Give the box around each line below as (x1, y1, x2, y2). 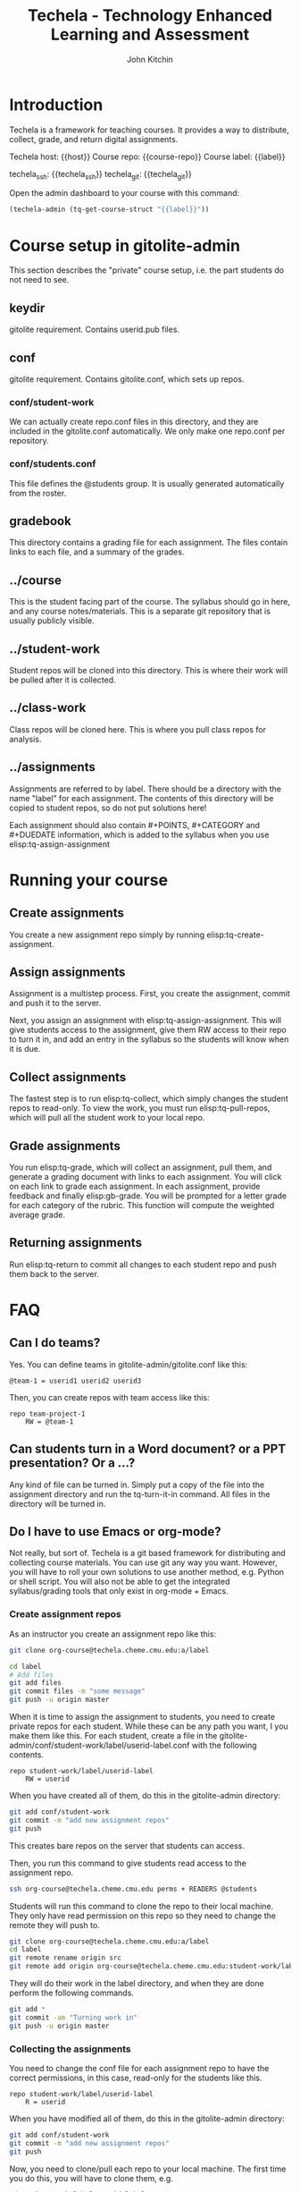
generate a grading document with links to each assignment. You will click (9, 1172, 282, 1182)
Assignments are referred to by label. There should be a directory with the (9, 783, 281, 794)
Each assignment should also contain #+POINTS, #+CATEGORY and (9, 819, 261, 830)
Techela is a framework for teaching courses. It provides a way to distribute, (9, 124, 289, 135)
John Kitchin (126, 54, 174, 64)
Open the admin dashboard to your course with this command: (9, 188, 240, 199)
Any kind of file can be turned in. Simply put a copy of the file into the (9, 1479, 265, 1490)
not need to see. (9, 275, 70, 285)
